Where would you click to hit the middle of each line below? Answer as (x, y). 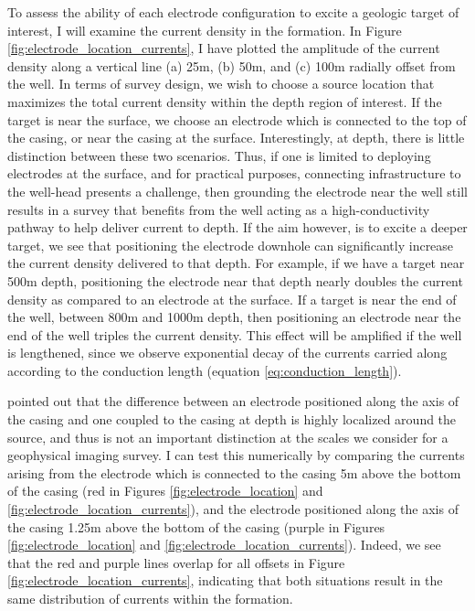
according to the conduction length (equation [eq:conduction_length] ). (205, 370)
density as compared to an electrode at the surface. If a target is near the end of (232, 299)
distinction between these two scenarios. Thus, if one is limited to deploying (219, 155)
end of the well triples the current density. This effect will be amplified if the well (235, 334)
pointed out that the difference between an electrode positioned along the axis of (233, 401)
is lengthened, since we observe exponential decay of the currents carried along (227, 353)
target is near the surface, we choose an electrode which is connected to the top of (237, 119)
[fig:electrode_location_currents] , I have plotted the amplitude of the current (224, 48)
